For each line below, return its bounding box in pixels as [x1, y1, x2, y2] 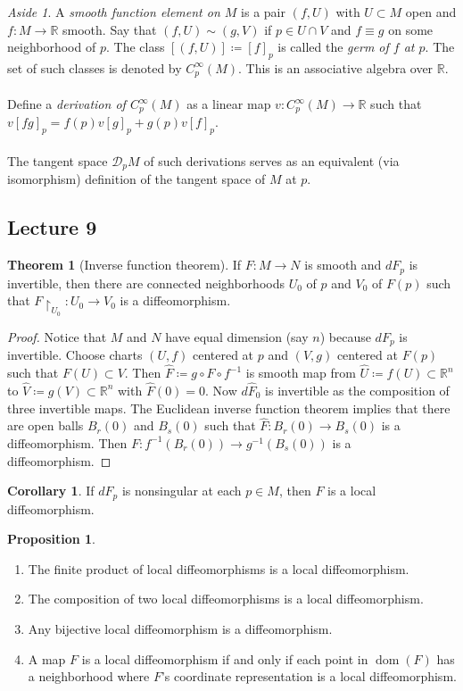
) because [319, 327, 371, 345]
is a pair [241, 3, 285, 21]
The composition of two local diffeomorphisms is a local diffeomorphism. [28, 589, 424, 608]
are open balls [7, 416, 84, 435]
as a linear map [186, 95, 271, 113]
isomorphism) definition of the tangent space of [7, 170, 266, 188]
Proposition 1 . [7, 529, 95, 548]
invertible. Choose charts [7, 345, 143, 364]
